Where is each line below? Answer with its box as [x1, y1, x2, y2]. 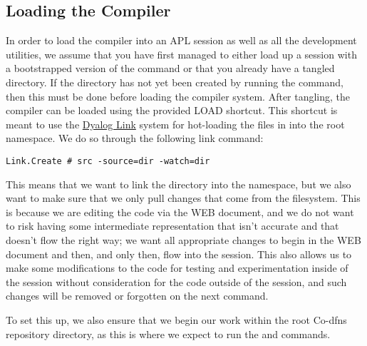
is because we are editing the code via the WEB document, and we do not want [6, 204, 354, 219]
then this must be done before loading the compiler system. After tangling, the [6, 88, 351, 103]
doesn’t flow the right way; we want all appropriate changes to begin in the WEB [6, 232, 361, 247]
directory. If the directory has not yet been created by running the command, [6, 74, 343, 89]
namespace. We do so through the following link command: [6, 131, 264, 146]
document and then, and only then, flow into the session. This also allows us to [6, 246, 352, 261]
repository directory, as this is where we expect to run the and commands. [6, 326, 331, 341]
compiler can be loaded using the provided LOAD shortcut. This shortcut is [6, 103, 338, 118]
